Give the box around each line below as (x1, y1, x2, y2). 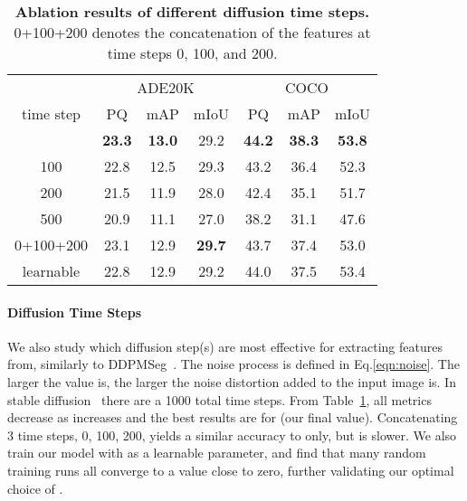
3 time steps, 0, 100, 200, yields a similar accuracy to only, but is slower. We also (7, 425, 457, 444)
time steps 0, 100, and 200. (107, 43, 278, 63)
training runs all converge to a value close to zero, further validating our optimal (7, 460, 454, 479)
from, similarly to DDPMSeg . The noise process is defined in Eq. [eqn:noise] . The (7, 354, 460, 373)
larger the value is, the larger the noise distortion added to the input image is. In (7, 372, 456, 391)
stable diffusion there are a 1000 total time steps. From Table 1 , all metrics (7, 390, 432, 409)
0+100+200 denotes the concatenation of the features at (14, 22, 371, 43)
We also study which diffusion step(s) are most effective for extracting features (7, 336, 443, 355)
